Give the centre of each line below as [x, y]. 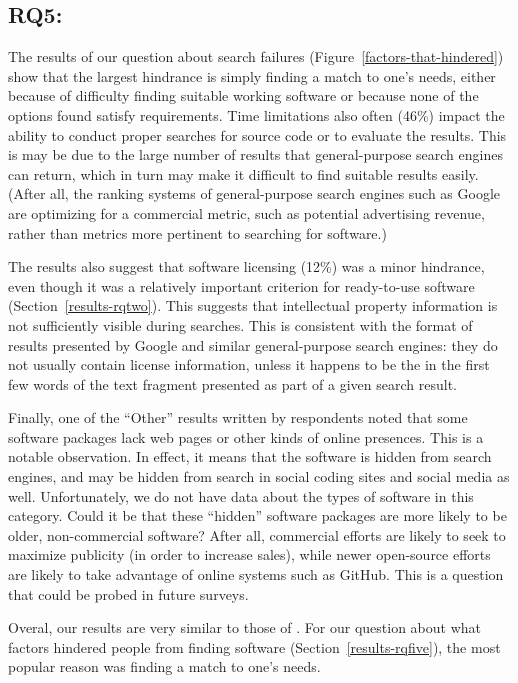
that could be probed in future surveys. [128, 593]
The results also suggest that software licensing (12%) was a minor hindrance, [246, 266]
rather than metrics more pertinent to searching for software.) [197, 232]
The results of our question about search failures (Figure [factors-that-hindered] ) [256, 56]
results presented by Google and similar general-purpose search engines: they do [253, 344]
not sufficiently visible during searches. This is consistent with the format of [240, 324]
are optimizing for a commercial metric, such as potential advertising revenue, [246, 212]
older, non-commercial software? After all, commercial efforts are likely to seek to [257, 534]
